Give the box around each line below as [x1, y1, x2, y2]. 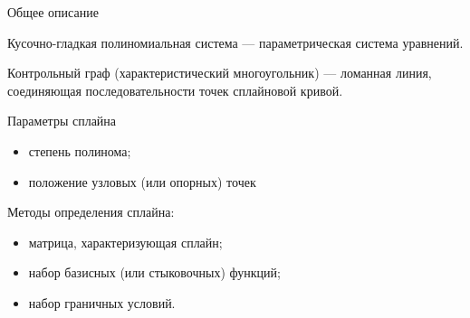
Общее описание [7, 3, 99, 21]
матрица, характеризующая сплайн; [28, 232, 223, 251]
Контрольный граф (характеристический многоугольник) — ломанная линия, [7, 63, 432, 82]
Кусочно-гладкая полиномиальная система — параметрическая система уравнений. [7, 33, 464, 51]
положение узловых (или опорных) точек [28, 172, 256, 191]
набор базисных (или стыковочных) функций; [28, 263, 281, 282]
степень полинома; [28, 141, 131, 160]
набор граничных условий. [28, 293, 176, 312]
